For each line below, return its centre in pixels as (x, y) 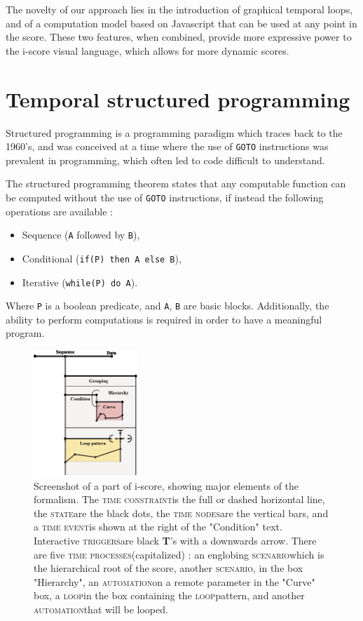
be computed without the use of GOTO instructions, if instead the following (165, 197)
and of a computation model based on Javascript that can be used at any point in (181, 23)
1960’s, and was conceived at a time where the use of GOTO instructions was (167, 146)
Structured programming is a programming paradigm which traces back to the (174, 132)
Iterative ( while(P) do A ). (80, 282)
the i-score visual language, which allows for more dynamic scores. (148, 50)
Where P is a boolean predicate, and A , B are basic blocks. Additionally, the (167, 306)
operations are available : (59, 211)
